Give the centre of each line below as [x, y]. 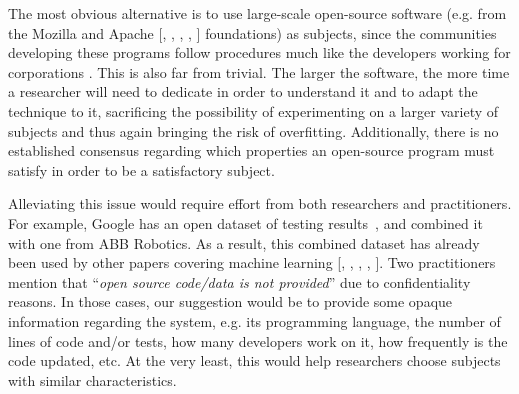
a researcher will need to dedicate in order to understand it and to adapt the [243, 91]
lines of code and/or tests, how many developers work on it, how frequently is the [258, 340]
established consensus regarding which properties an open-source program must [251, 150]
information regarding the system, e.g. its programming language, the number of [254, 320]
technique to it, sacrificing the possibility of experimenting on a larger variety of [253, 110]
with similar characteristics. [92, 379]
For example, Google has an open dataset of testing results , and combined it [245, 222]
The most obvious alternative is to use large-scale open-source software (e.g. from [257, 13]
